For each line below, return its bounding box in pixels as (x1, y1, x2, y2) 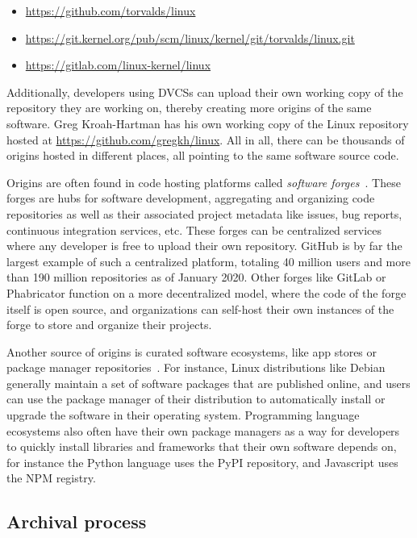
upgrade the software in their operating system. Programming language (6, 407, 360, 423)
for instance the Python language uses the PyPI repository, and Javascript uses (6, 453, 398, 470)
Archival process (6, 509, 147, 534)
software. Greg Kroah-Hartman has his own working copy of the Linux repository (6, 115, 409, 131)
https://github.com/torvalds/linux (25, 2, 196, 19)
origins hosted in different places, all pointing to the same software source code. (6, 147, 399, 164)
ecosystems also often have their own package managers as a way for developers (6, 422, 400, 439)
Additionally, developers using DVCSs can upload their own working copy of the (6, 83, 403, 100)
